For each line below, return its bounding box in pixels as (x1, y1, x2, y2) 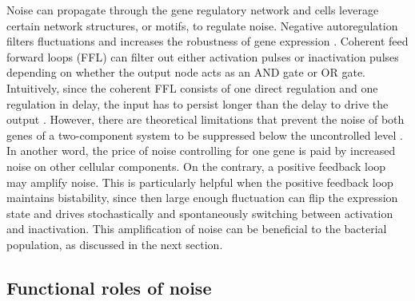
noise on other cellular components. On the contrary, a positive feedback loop (6, 157, 386, 174)
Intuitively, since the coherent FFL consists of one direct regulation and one (6, 79, 378, 96)
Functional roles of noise (6, 275, 212, 299)
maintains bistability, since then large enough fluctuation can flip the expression (6, 189, 398, 206)
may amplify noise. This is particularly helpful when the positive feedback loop (6, 173, 393, 190)
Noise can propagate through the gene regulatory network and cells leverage (6, 2, 379, 18)
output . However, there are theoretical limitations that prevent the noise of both (6, 111, 405, 128)
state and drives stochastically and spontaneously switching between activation (6, 204, 393, 221)
